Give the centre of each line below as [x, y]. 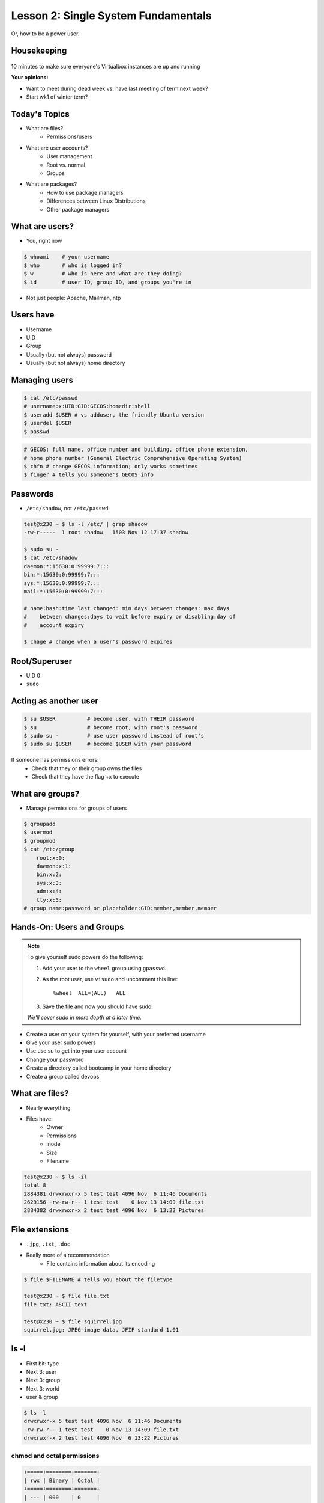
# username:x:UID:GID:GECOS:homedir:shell [87, 406]
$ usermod [38, 832]
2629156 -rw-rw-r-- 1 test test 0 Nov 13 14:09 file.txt [114, 1202]
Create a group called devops [63, 1076]
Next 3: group [43, 1380]
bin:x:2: [49, 874]
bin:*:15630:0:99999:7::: [62, 575]
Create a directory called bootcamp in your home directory [99, 1068]
